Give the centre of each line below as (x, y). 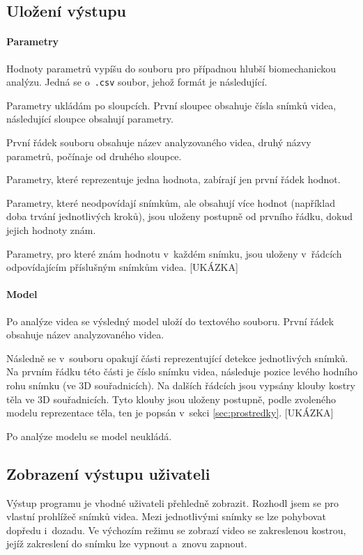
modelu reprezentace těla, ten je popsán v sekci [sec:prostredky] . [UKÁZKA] (170, 413)
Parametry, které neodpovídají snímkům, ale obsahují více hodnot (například (171, 202)
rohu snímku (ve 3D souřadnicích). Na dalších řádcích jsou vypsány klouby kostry (181, 385)
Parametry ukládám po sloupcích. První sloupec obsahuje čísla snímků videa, (171, 105)
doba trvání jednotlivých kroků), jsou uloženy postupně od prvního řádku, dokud (180, 216)
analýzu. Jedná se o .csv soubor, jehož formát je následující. (137, 82)
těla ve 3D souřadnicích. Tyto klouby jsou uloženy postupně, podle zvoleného (171, 399)
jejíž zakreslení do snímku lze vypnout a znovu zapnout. (127, 544)
